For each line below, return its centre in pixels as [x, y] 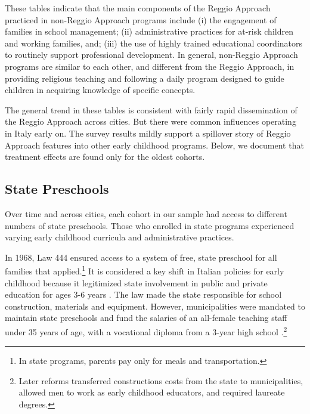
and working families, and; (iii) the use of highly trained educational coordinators [154, 43]
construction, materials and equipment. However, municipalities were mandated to [155, 306]
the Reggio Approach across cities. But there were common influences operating [151, 121]
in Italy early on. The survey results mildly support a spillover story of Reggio [148, 133]
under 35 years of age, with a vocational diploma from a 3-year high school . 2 [146, 330]
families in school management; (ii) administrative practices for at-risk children [149, 31]
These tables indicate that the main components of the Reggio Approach [138, 8]
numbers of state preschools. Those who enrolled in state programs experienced [150, 225]
